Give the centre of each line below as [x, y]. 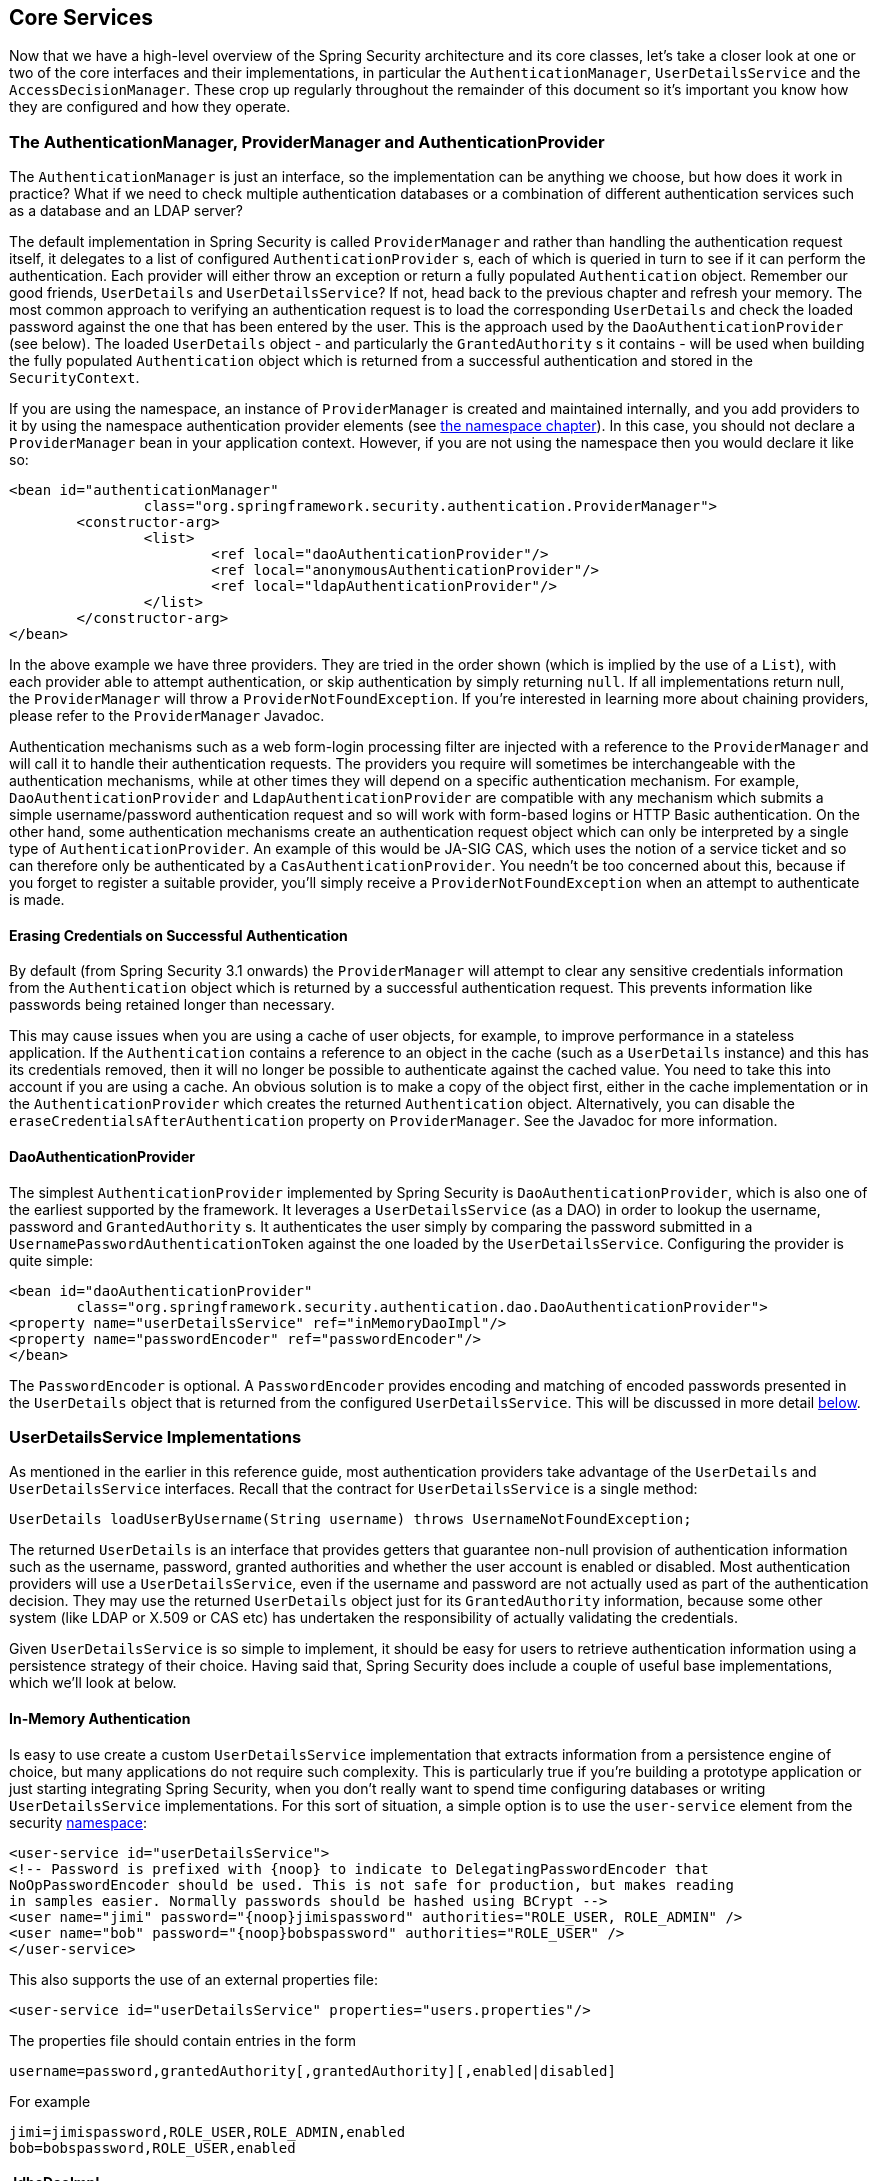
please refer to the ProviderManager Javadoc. [167, 716]
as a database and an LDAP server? [126, 211]
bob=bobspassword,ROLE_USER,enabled [152, 2147]
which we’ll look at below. [93, 1683]
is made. [37, 900]
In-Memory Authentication [100, 1718]
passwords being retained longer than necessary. [172, 1005]
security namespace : [78, 1822]
